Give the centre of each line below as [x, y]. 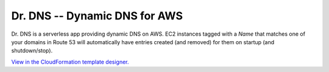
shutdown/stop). [32, 51]
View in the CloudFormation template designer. [70, 62]
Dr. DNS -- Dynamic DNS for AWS [97, 16]
